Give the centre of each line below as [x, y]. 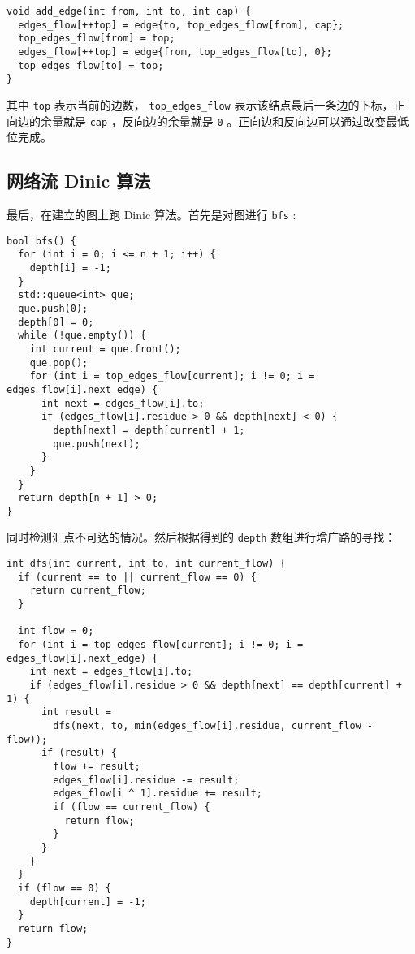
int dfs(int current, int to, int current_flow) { [146, 564]
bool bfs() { [41, 241]
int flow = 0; [56, 631]
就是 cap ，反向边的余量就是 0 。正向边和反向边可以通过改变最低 [236, 121]
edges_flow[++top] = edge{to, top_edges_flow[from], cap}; [181, 25]
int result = [76, 712]
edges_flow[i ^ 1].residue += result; [158, 794]
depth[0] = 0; [56, 322]
